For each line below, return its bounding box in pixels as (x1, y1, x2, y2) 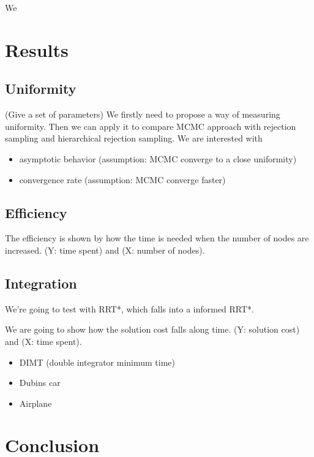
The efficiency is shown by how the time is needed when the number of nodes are (5, 232, 309, 244)
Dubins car (19, 376, 61, 389)
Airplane (19, 396, 52, 409)
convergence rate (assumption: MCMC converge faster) (19, 173, 226, 186)
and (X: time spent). (5, 334, 82, 347)
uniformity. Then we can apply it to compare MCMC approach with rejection (5, 119, 296, 132)
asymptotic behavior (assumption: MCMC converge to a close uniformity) (19, 152, 297, 165)
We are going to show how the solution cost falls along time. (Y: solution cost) (5, 323, 300, 336)
